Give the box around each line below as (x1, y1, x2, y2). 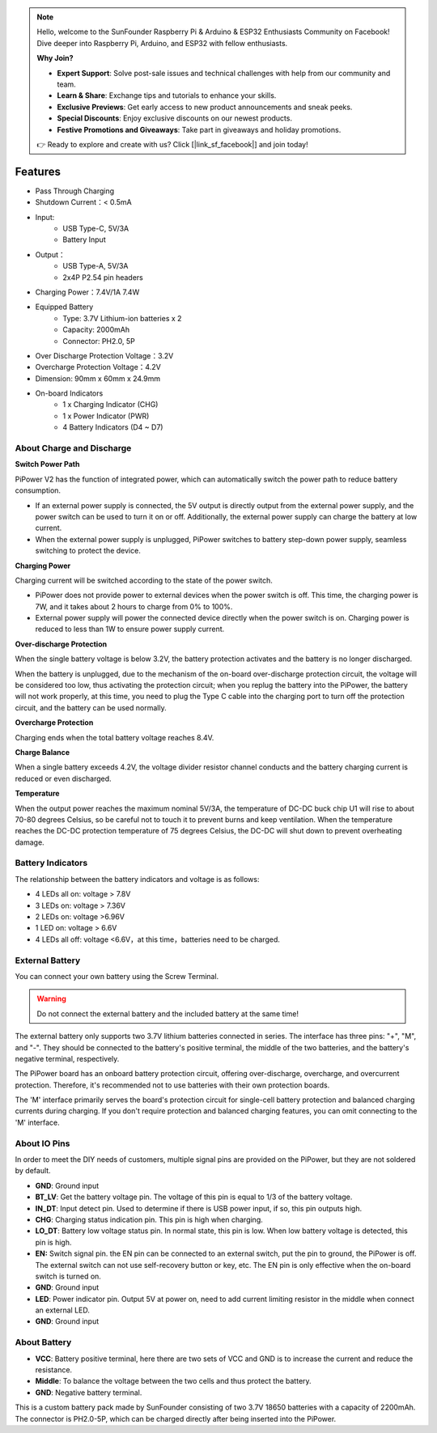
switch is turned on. (35, 1271, 101, 1281)
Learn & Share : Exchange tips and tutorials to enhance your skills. (57, 91, 277, 100)
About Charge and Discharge (15, 443, 132, 453)
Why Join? (36, 53, 74, 63)
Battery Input (62, 235, 106, 244)
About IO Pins (15, 1138, 70, 1149)
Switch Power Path (15, 460, 80, 469)
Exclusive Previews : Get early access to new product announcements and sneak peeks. (57, 102, 353, 112)
